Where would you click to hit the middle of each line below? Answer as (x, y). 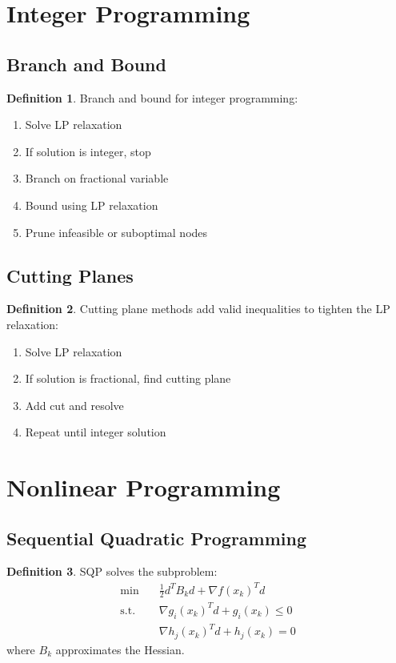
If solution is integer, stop (88, 151)
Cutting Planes (70, 275)
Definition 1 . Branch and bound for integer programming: (152, 97)
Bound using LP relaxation (92, 205)
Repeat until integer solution (96, 432)
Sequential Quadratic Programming (157, 538)
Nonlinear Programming (144, 487)
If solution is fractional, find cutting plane (128, 378)
